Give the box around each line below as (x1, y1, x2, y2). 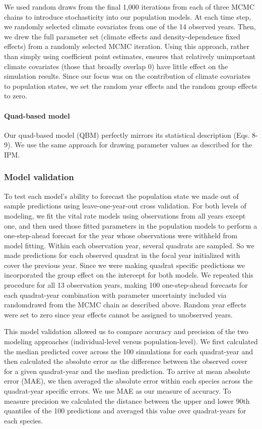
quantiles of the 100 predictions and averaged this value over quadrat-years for (4, 405, 246, 416)
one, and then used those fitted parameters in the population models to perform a (4, 220, 257, 231)
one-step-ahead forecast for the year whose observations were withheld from (4, 230, 237, 241)
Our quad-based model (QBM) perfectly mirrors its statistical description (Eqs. (4, 129, 250, 140)
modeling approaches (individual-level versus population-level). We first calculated (4, 336, 258, 347)
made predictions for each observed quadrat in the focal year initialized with (4, 250, 240, 260)
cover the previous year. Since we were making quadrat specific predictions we (4, 259, 245, 270)
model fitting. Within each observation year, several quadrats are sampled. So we (4, 240, 254, 250)
